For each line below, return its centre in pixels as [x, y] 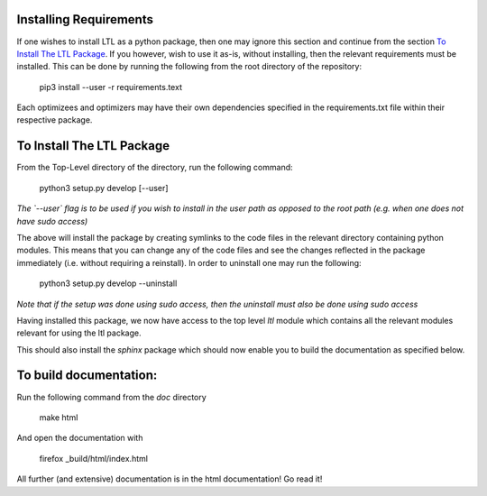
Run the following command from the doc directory [111, 397]
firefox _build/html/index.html [94, 458]
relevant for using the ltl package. [79, 333]
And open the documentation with [80, 438]
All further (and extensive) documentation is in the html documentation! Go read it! [170, 479]
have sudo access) [52, 221]
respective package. [55, 120]
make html [59, 417]
